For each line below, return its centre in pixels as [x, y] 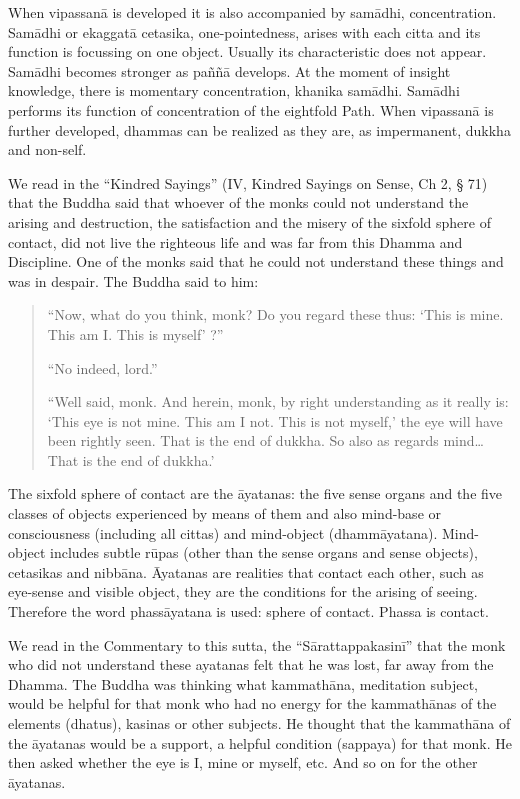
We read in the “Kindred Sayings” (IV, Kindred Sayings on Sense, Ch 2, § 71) [248, 182]
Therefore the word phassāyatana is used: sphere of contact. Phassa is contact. [248, 611]
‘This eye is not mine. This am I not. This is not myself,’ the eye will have [275, 420]
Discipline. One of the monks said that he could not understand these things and [256, 261]
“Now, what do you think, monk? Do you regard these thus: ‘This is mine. [275, 314]
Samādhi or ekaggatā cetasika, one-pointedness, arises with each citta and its [244, 31]
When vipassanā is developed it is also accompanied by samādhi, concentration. [252, 12]
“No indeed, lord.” [102, 367]
